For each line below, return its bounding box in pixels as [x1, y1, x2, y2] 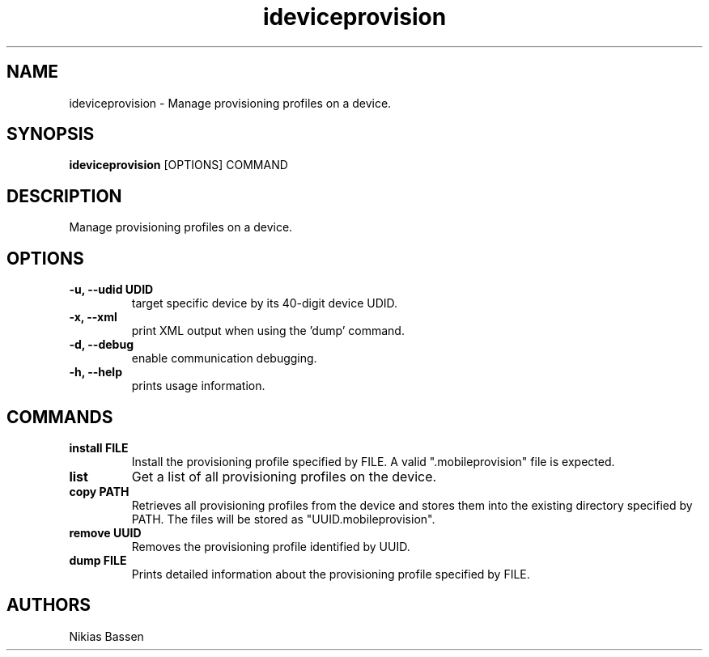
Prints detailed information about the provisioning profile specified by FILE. [131, 566, 530, 581]
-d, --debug [69, 337, 134, 352]
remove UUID [69, 525, 142, 540]
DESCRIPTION [6, 185, 122, 206]
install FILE [69, 440, 129, 455]
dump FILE [69, 553, 127, 567]
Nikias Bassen [69, 629, 144, 643]
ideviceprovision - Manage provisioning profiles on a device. [69, 95, 392, 110]
